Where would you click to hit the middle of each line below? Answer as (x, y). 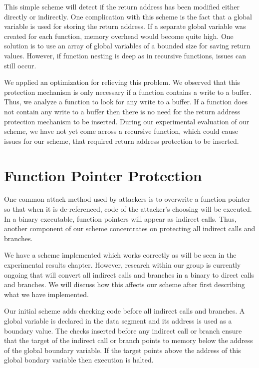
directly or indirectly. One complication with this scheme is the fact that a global (128, 16)
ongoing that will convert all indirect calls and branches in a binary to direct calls (129, 274)
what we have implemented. (46, 294)
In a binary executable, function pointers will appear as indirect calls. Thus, (120, 218)
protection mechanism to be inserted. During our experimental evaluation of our (127, 121)
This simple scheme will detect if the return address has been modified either (122, 6)
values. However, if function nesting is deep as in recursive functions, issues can (125, 55)
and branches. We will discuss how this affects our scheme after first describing (125, 284)
